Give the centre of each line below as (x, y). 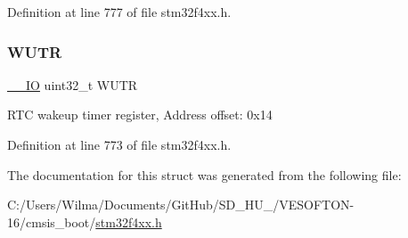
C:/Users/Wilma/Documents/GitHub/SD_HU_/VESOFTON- (181, 205)
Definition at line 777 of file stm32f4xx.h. (119, 12)
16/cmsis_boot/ (52, 222)
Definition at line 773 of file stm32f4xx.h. (119, 144)
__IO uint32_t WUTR (73, 84)
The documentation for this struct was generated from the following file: (204, 174)
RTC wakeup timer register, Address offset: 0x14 (140, 115)
